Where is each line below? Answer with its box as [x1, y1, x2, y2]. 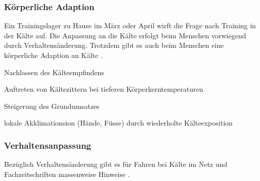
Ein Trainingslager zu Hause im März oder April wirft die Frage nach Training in [4, 20, 256, 31]
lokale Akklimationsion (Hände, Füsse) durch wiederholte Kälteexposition [4, 117, 233, 128]
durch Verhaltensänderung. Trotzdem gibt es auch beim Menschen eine [4, 40, 224, 50]
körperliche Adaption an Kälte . [4, 50, 103, 60]
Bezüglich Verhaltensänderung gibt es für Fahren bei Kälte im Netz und [4, 159, 228, 169]
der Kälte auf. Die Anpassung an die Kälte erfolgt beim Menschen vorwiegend [4, 30, 246, 40]
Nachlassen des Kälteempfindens [4, 67, 104, 77]
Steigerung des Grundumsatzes [4, 100, 100, 111]
